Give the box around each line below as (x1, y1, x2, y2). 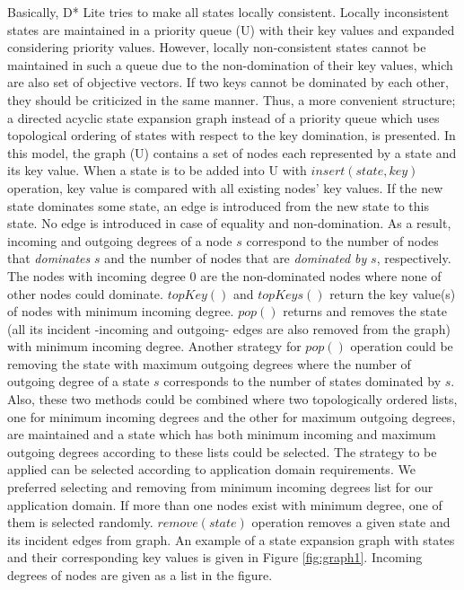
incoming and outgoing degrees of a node (7, 231, 232, 250)
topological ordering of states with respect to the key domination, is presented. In (7, 126, 456, 145)
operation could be (350, 337, 453, 356)
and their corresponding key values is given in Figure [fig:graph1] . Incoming (7, 548, 423, 567)
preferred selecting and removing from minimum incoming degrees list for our (7, 478, 433, 497)
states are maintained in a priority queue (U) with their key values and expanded (7, 20, 455, 39)
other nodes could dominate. (7, 284, 163, 303)
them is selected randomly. (7, 513, 153, 532)
